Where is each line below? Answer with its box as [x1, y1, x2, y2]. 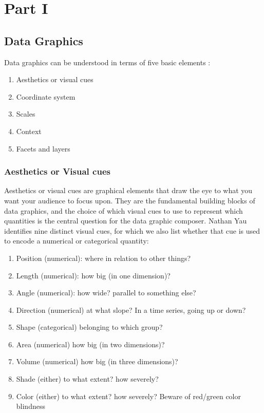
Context [16, 125, 42, 136]
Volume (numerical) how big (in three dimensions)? [16, 356, 178, 367]
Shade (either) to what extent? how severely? [16, 373, 159, 384]
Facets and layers [16, 143, 70, 154]
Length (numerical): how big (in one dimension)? [16, 270, 171, 280]
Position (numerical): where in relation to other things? [16, 252, 191, 263]
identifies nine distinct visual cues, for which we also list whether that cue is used [4, 225, 260, 236]
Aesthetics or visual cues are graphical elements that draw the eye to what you [4, 185, 253, 196]
